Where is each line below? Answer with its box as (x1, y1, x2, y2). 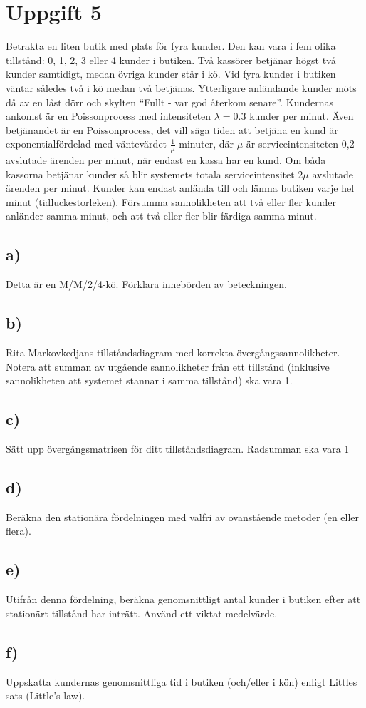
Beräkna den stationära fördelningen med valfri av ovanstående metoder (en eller (6, 509, 360, 524)
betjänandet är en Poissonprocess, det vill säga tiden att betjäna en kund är (6, 122, 338, 137)
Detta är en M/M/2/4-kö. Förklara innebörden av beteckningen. (6, 277, 288, 292)
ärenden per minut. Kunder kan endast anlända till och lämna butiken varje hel (6, 180, 355, 195)
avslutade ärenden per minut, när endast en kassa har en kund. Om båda (6, 153, 326, 168)
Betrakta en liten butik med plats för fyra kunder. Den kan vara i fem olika (6, 39, 336, 53)
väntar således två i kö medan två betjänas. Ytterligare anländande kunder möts (6, 80, 357, 95)
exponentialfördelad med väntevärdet (6, 136, 167, 151)
